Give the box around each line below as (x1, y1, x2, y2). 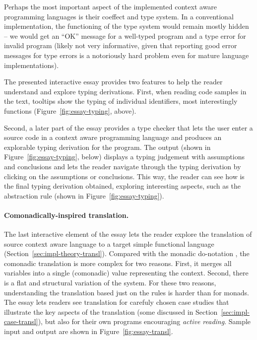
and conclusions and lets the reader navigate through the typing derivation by (4, 161, 241, 171)
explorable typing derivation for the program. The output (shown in (4, 141, 211, 152)
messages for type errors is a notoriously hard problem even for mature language (4, 50, 249, 60)
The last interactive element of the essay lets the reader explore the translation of (4, 229, 252, 239)
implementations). (4, 60, 59, 70)
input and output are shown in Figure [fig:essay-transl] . (4, 326, 173, 337)
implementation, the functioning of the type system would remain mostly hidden (4, 21, 249, 31)
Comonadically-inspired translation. (4, 209, 129, 220)
